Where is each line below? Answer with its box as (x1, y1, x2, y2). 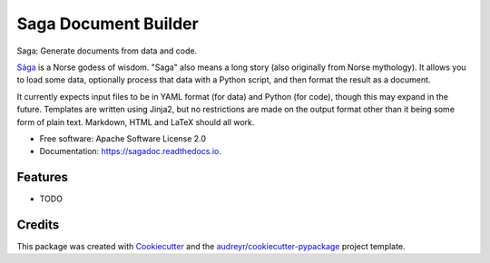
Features (16, 170, 68, 185)
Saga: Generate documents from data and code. (16, 45, 198, 56)
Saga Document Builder (16, 14, 199, 34)
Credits (16, 218, 60, 232)
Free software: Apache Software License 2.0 (39, 132, 207, 144)
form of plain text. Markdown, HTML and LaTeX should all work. (16, 116, 255, 127)
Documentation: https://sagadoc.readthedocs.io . (39, 146, 222, 157)
